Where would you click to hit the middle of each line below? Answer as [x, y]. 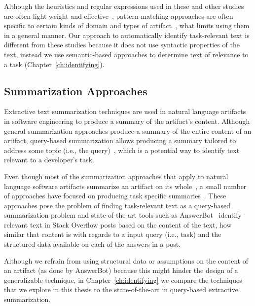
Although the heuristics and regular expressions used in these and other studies [124, 6]
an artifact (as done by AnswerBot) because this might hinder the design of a [121, 270]
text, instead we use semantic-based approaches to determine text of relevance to [126, 54]
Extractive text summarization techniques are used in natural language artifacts [125, 111]
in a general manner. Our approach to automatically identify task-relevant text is [127, 35]
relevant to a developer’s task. [49, 160]
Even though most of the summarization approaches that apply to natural [116, 176]
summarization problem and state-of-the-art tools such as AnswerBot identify [123, 215]
